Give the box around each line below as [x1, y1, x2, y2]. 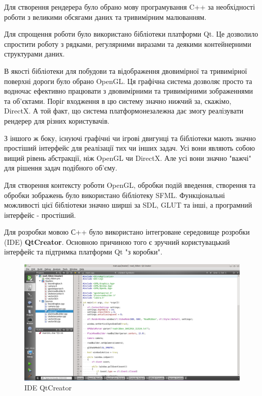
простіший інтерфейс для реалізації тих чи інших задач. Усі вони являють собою [4, 143, 255, 153]
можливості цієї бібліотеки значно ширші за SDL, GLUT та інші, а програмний [4, 200, 252, 210]
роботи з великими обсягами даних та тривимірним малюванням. [4, 11, 207, 22]
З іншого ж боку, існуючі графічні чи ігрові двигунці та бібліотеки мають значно [4, 132, 256, 143]
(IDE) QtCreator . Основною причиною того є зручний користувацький [4, 236, 230, 247]
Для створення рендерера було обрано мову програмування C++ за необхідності [4, 2, 255, 12]
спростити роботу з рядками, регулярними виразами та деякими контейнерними [4, 38, 251, 49]
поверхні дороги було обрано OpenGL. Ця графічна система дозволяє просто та [4, 75, 252, 86]
